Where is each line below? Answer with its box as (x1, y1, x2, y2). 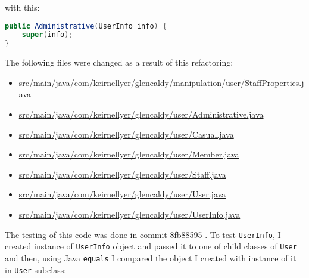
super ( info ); (21, 30, 73, 39)
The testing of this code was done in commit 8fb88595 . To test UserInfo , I (5, 228, 281, 240)
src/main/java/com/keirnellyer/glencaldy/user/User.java (18, 188, 226, 200)
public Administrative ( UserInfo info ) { (5, 21, 167, 30)
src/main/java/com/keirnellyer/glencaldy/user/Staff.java (18, 168, 226, 180)
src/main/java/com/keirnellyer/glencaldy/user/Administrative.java (18, 108, 264, 120)
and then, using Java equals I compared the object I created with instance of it (5, 251, 296, 264)
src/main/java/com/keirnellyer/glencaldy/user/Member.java (18, 148, 239, 160)
